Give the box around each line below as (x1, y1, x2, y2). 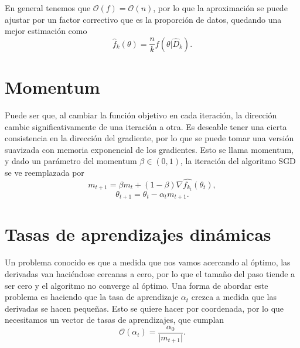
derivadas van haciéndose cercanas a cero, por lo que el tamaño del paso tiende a (5, 267, 295, 279)
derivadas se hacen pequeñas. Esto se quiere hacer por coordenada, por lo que (5, 302, 284, 314)
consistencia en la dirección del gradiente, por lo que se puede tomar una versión (5, 132, 294, 144)
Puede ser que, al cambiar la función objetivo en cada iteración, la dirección (5, 108, 277, 121)
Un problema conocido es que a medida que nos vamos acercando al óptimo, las (5, 256, 291, 268)
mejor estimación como (5, 25, 87, 37)
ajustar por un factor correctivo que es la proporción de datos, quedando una (5, 13, 282, 25)
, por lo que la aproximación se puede (153, 2, 288, 13)
